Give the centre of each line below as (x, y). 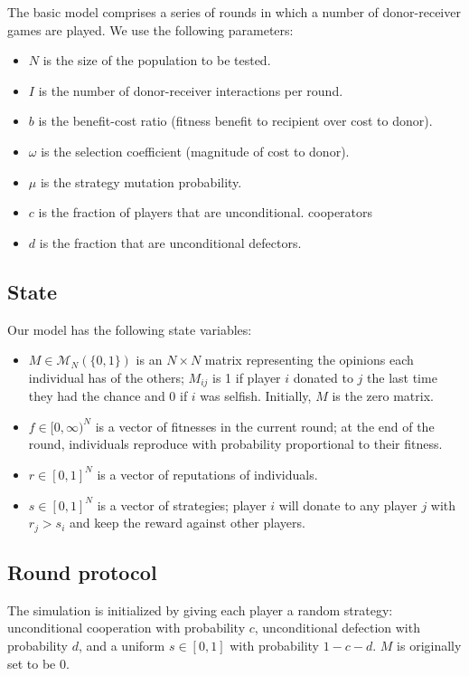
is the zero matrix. (383, 396)
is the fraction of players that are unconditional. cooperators (206, 212)
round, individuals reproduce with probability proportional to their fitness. (235, 444)
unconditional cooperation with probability (127, 628)
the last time (402, 377)
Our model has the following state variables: (130, 329)
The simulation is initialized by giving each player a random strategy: (200, 609)
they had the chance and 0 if (108, 396)
